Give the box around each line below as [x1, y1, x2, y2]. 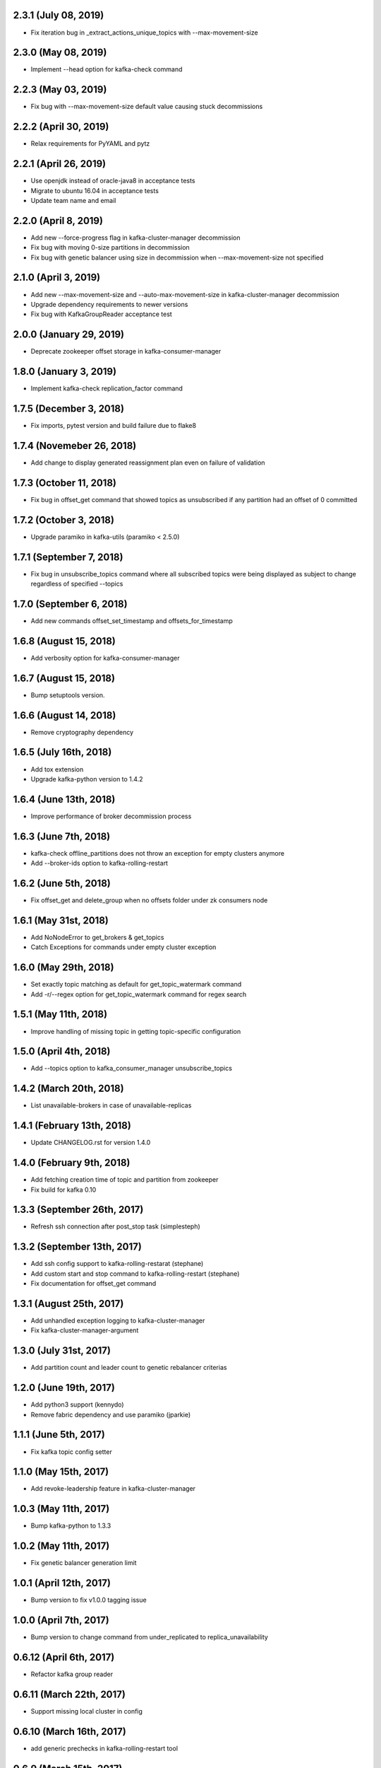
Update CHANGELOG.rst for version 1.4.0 [30, 1139, 151, 1147]
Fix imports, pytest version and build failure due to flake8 [30, 421, 197, 430]
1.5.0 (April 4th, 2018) [13, 1045, 111, 1057]
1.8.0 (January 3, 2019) [13, 366, 116, 378]
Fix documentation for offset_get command [30, 1279, 157, 1288]
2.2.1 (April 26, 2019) [13, 158, 107, 170]
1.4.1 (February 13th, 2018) [13, 1119, 132, 1132]
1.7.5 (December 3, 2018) [13, 402, 125, 414]
